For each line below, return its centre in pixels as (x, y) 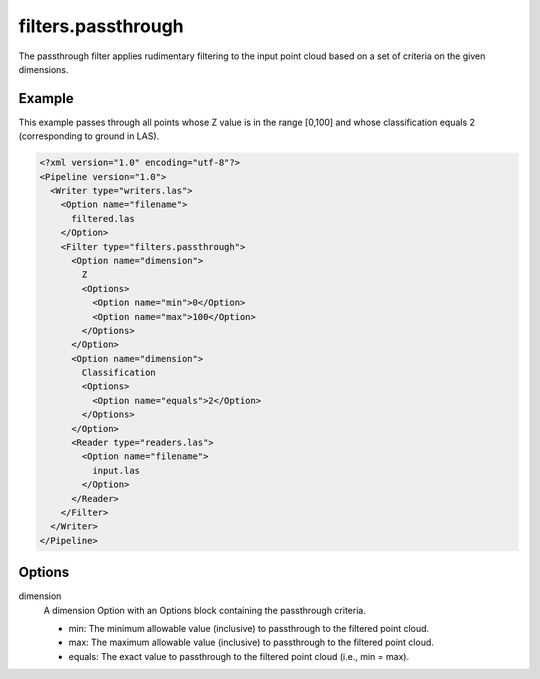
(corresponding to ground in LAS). (89, 136)
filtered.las (103, 218)
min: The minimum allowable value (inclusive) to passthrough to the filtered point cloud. (249, 629)
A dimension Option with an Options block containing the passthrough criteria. (205, 610)
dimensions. (43, 69)
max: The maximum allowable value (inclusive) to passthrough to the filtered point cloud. (251, 642)
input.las (115, 470)
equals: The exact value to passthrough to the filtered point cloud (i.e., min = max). (239, 656)
